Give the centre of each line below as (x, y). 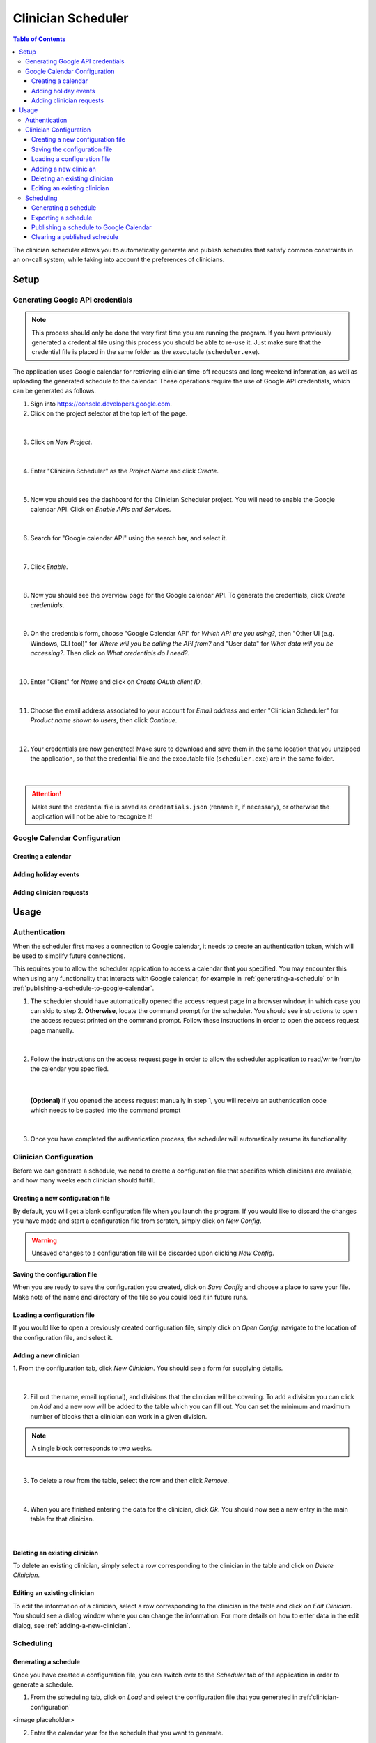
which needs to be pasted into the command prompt (105, 1110)
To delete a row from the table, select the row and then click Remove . (130, 1481)
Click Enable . (49, 566)
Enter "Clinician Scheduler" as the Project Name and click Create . (125, 471)
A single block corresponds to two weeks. (92, 1448)
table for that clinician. (62, 1519)
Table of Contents (39, 39)
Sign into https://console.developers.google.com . (101, 404)
